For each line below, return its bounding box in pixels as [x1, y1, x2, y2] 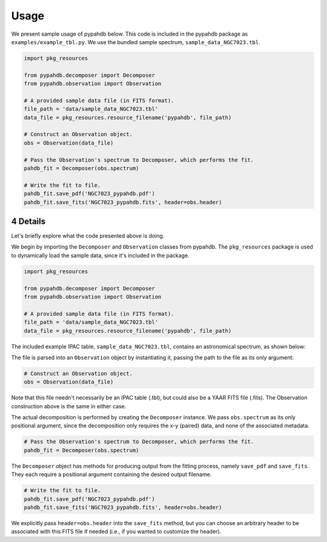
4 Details [11, 216, 45, 226]
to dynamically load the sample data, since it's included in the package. [11, 252, 190, 259]
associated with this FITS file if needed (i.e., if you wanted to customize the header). [11, 528, 222, 535]
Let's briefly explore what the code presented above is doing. [11, 232, 165, 240]
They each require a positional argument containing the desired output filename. [11, 471, 212, 478]
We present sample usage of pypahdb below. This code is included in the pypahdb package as [11, 30, 248, 38]
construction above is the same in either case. [11, 402, 127, 410]
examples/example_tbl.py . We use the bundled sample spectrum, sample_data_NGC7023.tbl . [11, 38, 260, 45]
